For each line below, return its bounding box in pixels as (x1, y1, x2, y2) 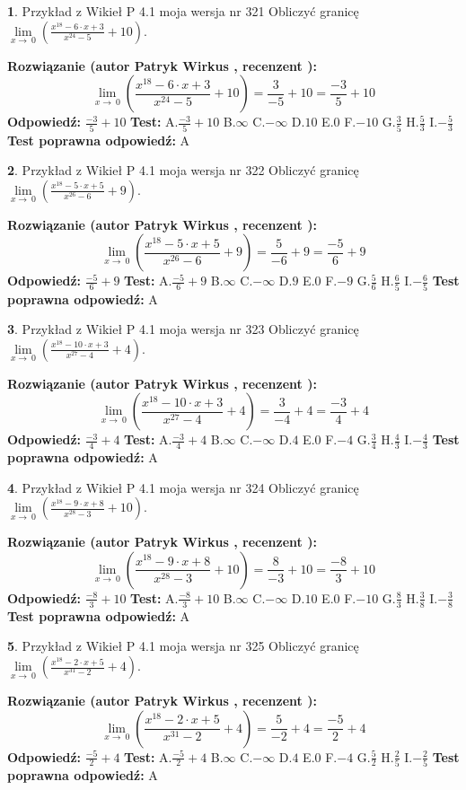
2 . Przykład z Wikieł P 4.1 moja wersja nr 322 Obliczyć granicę (7, 161, 359, 180)
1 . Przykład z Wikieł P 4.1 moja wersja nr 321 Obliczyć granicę (7, 2, 359, 20)
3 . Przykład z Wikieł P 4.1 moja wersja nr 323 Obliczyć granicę (7, 320, 359, 338)
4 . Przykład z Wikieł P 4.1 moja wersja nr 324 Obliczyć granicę (7, 478, 359, 496)
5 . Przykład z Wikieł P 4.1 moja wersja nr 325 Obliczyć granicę (7, 636, 359, 655)
